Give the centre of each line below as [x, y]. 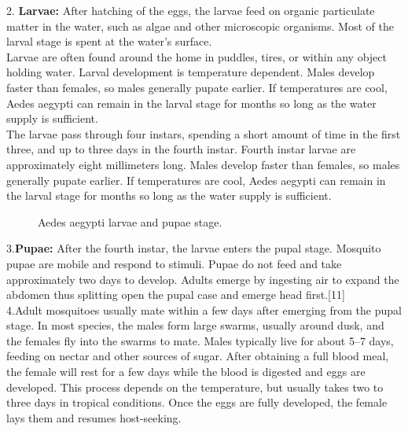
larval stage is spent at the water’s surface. [109, 41]
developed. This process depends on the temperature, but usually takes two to [195, 387]
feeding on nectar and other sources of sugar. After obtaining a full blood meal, [198, 356]
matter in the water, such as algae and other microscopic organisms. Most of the [200, 26]
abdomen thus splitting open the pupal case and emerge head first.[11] [176, 295]
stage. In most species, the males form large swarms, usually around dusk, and [195, 325]
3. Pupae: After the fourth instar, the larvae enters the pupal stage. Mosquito [194, 248]
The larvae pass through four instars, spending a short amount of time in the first [204, 133]
